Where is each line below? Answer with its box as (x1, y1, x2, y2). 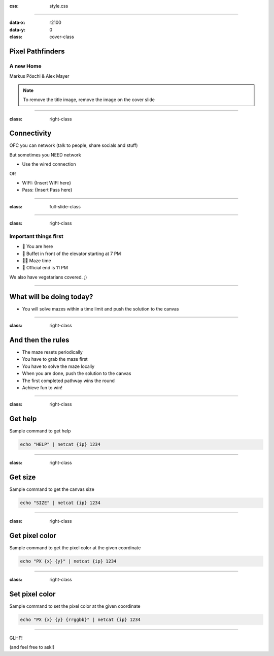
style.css (49, 3, 68, 9)
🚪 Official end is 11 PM (22, 265, 68, 271)
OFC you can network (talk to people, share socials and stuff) (9, 142, 138, 148)
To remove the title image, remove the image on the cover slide (23, 97, 155, 103)
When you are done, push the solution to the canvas (22, 370, 131, 377)
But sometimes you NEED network (9, 151, 81, 158)
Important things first (9, 233, 63, 240)
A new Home (9, 63, 42, 70)
